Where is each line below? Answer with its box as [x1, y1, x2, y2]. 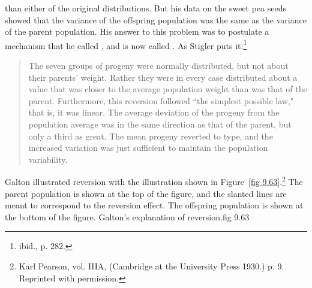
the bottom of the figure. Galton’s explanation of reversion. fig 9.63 [5, 210, 250, 223]
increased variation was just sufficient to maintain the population [28, 141, 268, 154]
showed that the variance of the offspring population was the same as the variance [5, 13, 307, 26]
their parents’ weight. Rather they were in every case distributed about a [28, 71, 298, 83]
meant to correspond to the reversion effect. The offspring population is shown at [5, 199, 304, 211]
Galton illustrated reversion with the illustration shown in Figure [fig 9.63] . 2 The [5, 174, 303, 188]
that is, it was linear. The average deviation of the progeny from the [28, 106, 280, 119]
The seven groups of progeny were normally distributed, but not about [28, 59, 289, 72]
